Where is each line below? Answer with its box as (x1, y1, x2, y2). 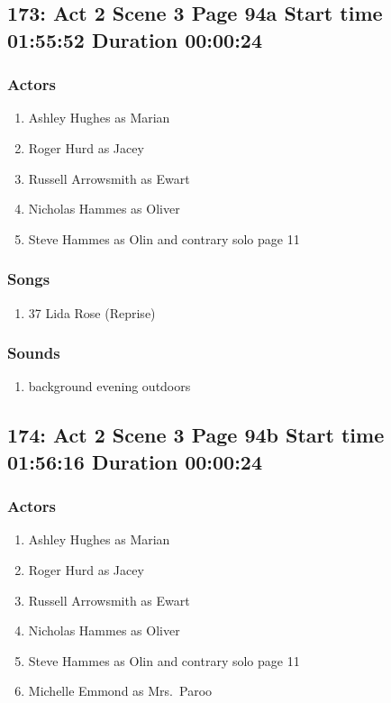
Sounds (7, 342, 60, 364)
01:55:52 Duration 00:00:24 (7, 25, 262, 53)
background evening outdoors (28, 377, 191, 396)
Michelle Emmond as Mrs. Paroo (28, 681, 213, 700)
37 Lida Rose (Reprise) (28, 303, 156, 322)
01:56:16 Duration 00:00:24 (7, 447, 262, 475)
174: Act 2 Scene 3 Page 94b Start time (7, 421, 385, 449)
